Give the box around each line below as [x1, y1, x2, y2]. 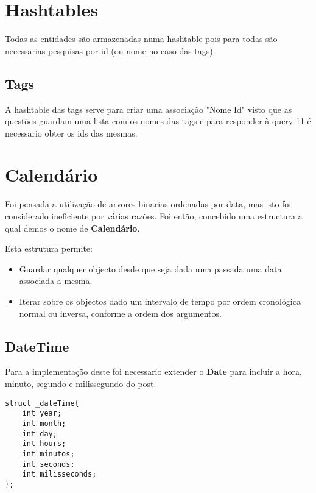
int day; [22, 429, 57, 438]
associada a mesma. [19, 274, 93, 287]
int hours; [22, 439, 66, 449]
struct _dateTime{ [5, 399, 79, 408]
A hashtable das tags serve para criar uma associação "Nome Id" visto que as [5, 102, 292, 115]
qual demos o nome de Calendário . [5, 221, 140, 234]
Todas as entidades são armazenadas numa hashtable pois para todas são [5, 32, 278, 45]
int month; [22, 419, 66, 428]
